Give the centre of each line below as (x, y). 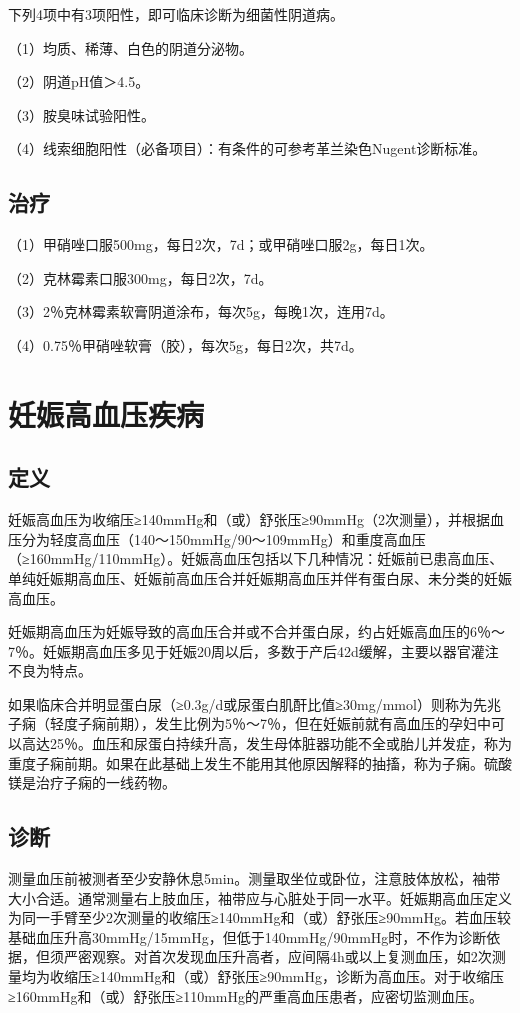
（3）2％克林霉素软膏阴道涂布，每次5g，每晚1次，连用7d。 (201, 311)
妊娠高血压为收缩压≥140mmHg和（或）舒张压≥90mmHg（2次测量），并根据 (249, 519)
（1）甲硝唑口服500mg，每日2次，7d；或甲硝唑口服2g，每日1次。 (221, 244)
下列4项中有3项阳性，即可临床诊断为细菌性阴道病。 (176, 14)
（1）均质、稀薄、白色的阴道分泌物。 (130, 47)
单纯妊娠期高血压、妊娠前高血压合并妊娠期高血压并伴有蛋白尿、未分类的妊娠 (260, 577)
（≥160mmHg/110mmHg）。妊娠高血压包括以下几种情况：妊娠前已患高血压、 (256, 558)
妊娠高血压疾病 (106, 413)
